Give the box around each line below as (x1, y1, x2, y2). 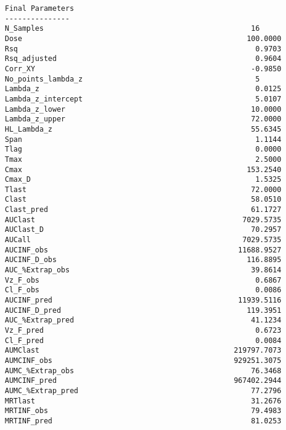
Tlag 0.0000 (5, 145, 282, 154)
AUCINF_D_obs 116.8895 (5, 255, 282, 265)
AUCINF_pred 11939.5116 (5, 296, 282, 305)
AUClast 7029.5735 (5, 215, 282, 224)
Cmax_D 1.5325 (5, 175, 282, 184)
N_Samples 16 (5, 24, 260, 33)
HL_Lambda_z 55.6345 (5, 124, 282, 133)
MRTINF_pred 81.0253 (5, 416, 282, 425)
